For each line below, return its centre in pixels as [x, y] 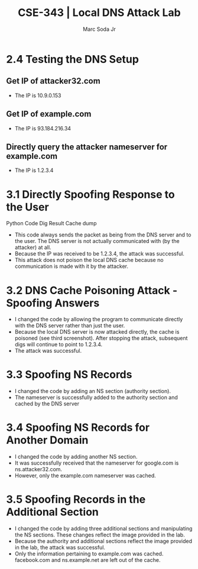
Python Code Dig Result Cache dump [51, 223]
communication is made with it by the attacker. [72, 266]
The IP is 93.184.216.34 [43, 128]
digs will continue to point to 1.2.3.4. [59, 344]
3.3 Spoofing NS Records [69, 375]
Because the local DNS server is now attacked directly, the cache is [97, 332]
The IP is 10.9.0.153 [38, 95]
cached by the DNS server [47, 404]
